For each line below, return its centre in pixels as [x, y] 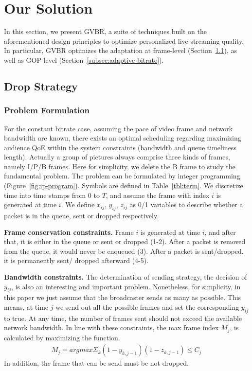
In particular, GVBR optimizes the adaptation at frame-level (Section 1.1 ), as [121, 50]
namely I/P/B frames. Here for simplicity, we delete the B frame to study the [120, 166]
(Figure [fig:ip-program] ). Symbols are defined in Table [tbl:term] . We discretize [124, 185]
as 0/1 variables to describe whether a [186, 204]
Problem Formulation [47, 110]
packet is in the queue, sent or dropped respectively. [81, 216]
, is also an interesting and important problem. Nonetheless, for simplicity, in [126, 286]
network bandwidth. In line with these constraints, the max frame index [111, 327]
